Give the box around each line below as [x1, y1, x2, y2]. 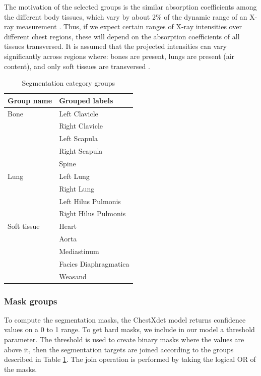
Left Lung [59, 170, 90, 181]
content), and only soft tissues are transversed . [4, 60, 150, 71]
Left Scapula [59, 133, 98, 144]
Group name [8, 95, 52, 105]
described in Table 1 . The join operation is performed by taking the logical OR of [4, 354, 256, 364]
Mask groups [4, 294, 57, 307]
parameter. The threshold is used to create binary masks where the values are [4, 334, 244, 345]
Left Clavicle [59, 108, 98, 118]
